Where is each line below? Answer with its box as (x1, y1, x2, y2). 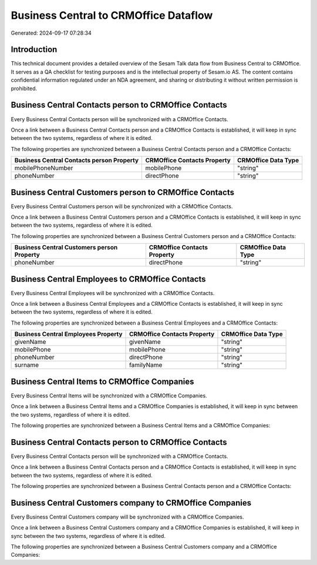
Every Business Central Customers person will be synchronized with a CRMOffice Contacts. (11, 203, 233, 210)
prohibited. (11, 85, 38, 92)
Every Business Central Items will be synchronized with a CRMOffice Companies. (11, 392, 208, 399)
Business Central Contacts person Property (14, 156, 139, 165)
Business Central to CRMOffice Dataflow (11, 9, 213, 22)
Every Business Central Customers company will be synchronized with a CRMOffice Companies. (11, 513, 244, 520)
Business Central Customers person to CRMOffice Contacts (11, 187, 235, 197)
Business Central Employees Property (14, 330, 123, 338)
